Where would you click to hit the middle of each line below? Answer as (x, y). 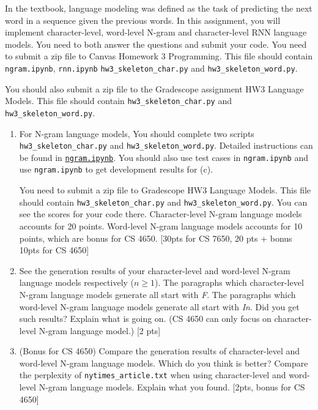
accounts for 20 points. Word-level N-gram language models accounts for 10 (161, 225)
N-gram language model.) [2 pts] (100, 330)
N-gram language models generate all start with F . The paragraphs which (157, 294)
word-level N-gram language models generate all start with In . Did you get (159, 306)
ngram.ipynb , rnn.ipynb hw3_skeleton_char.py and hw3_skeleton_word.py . (151, 68)
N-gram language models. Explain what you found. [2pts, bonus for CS (172, 387)
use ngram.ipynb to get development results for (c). (116, 169)
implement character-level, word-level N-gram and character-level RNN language (156, 32)
